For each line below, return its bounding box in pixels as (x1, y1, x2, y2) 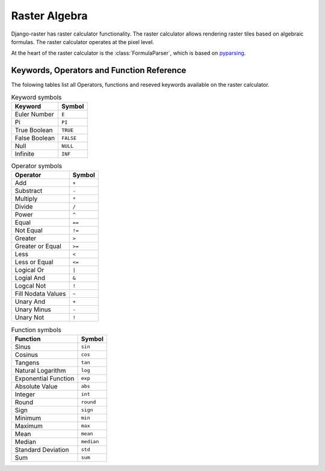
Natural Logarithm (14, 366, 66, 375)
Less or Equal (14, 258, 54, 267)
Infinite (14, 150, 35, 158)
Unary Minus (14, 305, 51, 314)
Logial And (14, 274, 45, 282)
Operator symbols (11, 162, 63, 170)
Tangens (14, 358, 40, 367)
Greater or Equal (14, 242, 61, 250)
